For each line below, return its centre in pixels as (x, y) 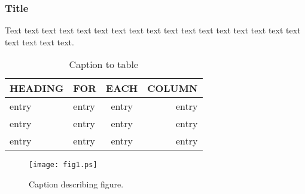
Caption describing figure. (76, 184)
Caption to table (104, 64)
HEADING (37, 88)
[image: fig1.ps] (63, 165)
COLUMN (173, 88)
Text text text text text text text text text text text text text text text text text (153, 30)
